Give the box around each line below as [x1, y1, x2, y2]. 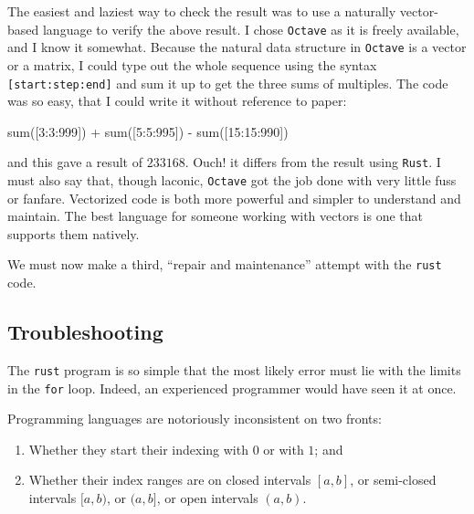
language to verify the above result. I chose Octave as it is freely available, [42, 19, 459, 38]
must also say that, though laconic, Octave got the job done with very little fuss [7, 171, 457, 189]
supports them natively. [7, 224, 140, 243]
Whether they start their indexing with [28, 439, 248, 458]
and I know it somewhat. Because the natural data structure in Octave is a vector [7, 37, 467, 57]
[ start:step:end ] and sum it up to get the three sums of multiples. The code [7, 73, 448, 92]
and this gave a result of [7, 152, 142, 172]
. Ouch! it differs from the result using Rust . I [184, 152, 441, 172]
